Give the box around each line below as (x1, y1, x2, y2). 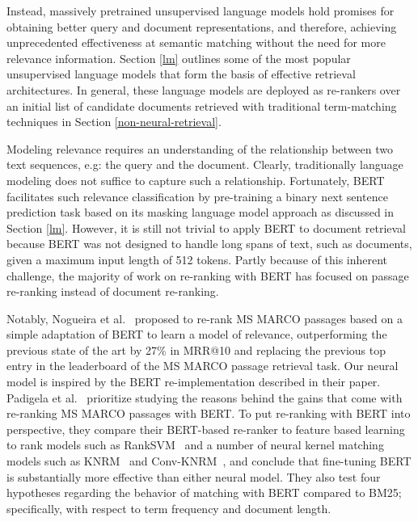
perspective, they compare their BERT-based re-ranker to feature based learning (6, 420, 405, 437)
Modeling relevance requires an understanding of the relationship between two (6, 140, 394, 157)
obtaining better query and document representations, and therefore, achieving (6, 18, 397, 35)
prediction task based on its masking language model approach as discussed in (6, 204, 395, 221)
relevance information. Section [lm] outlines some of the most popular (6, 49, 351, 66)
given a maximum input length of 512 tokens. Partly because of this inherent (6, 250, 388, 267)
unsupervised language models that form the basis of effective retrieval (6, 65, 356, 82)
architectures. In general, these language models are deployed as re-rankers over (6, 81, 401, 98)
